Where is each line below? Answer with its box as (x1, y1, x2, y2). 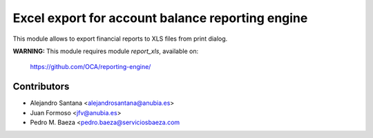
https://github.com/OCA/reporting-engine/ (30, 63, 151, 71)
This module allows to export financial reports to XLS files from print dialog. (12, 34, 228, 43)
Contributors (12, 81, 70, 92)
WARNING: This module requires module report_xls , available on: (12, 47, 199, 55)
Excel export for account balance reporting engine (12, 10, 308, 26)
